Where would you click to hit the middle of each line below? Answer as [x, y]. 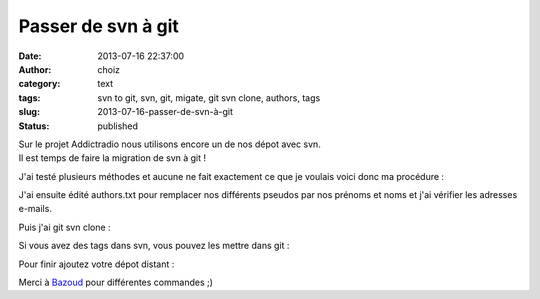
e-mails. [35, 209]
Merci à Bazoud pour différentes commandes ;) [116, 282]
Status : [34, 126]
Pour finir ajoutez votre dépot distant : [96, 264]
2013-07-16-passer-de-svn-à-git [165, 112]
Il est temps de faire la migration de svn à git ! [112, 158]
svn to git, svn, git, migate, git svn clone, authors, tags [209, 97]
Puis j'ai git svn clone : [64, 227]
